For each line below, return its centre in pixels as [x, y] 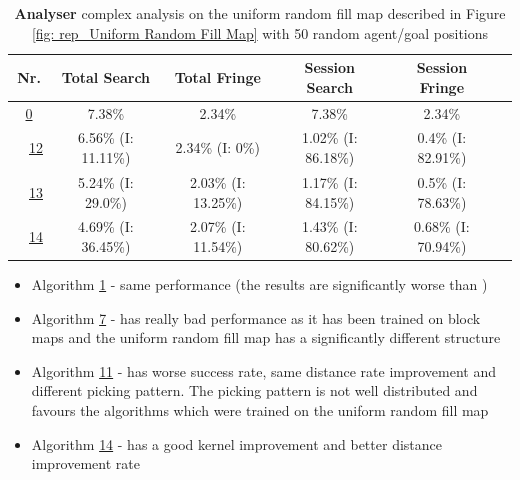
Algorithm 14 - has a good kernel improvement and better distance [236, 443]
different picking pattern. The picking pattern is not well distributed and [254, 390]
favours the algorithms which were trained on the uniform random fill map [260, 410]
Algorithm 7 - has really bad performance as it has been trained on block [256, 317]
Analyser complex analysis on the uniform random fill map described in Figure [260, 13]
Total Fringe [217, 76]
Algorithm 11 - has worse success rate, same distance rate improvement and [263, 370]
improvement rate [85, 463]
